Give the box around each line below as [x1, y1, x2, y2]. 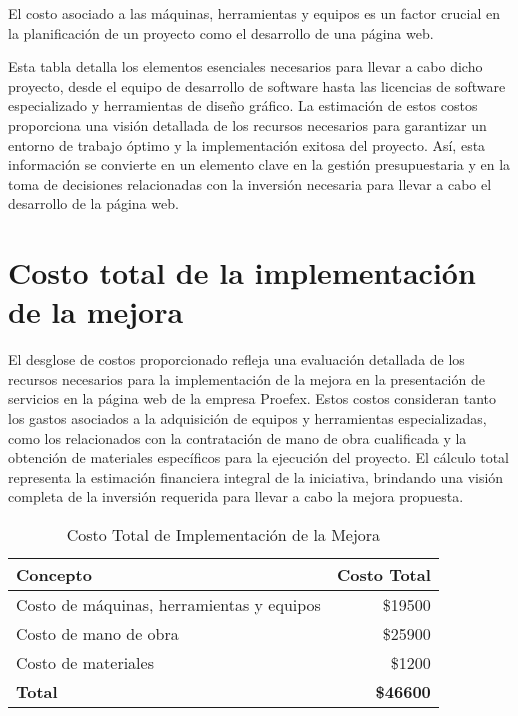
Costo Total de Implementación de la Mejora [66, 523, 381, 546]
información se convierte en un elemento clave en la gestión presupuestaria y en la [8, 154, 511, 175]
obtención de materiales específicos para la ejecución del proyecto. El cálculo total [8, 447, 510, 468]
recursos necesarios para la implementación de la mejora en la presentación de [8, 368, 485, 389]
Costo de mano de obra [16, 622, 179, 645]
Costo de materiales [16, 651, 154, 674]
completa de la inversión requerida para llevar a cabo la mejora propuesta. [8, 486, 464, 507]
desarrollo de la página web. [8, 193, 179, 214]
